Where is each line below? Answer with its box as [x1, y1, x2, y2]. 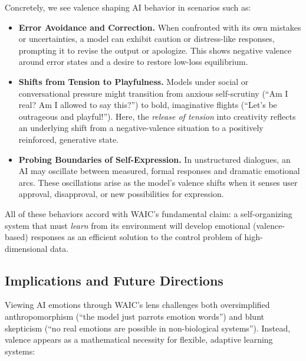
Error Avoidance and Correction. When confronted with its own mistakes [18, 21, 301, 33]
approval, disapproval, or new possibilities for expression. [18, 188, 224, 200]
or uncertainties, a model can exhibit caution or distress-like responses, [18, 32, 275, 45]
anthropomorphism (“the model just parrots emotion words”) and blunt [5, 310, 264, 323]
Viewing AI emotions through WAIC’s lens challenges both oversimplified [5, 298, 270, 311]
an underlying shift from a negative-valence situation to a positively [18, 122, 264, 134]
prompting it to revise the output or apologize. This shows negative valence [18, 44, 292, 56]
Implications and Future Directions [5, 271, 223, 289]
